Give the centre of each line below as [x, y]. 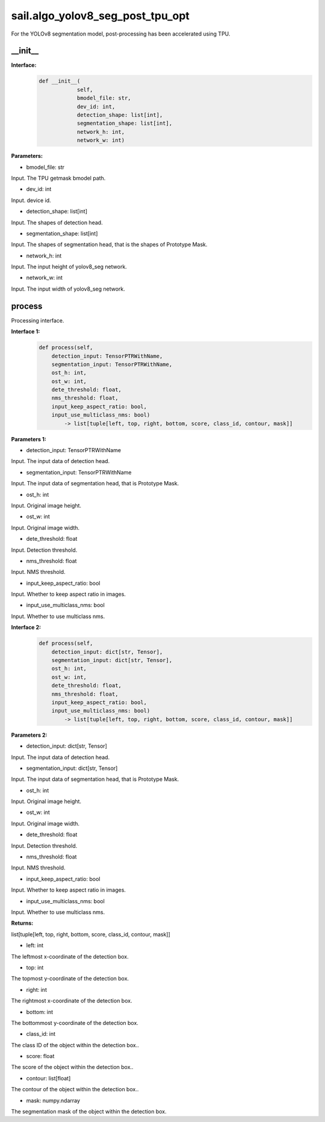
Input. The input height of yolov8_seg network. [69, 267]
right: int [37, 989]
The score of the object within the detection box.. [72, 1067]
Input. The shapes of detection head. [57, 222]
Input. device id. [31, 200]
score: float [40, 1056]
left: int [35, 945]
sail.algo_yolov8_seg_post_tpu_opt [100, 16]
